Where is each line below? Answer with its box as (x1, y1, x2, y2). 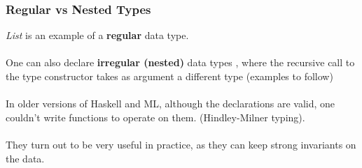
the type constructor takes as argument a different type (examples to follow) (6, 69, 333, 83)
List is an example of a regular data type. (6, 28, 189, 43)
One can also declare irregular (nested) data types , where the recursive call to (6, 55, 355, 70)
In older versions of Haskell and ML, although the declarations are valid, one (6, 96, 335, 111)
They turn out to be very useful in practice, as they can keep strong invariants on (6, 137, 356, 151)
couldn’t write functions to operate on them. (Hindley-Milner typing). (6, 109, 305, 124)
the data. (6, 151, 45, 165)
